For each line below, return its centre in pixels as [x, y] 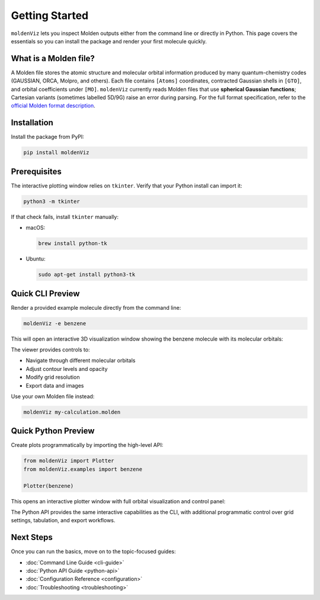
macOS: [36, 228]
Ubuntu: [36, 259]
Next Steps [32, 537]
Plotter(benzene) [49, 486]
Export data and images [55, 385]
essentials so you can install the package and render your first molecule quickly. [109, 41]
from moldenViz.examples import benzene [83, 469]
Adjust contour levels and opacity [67, 369]
